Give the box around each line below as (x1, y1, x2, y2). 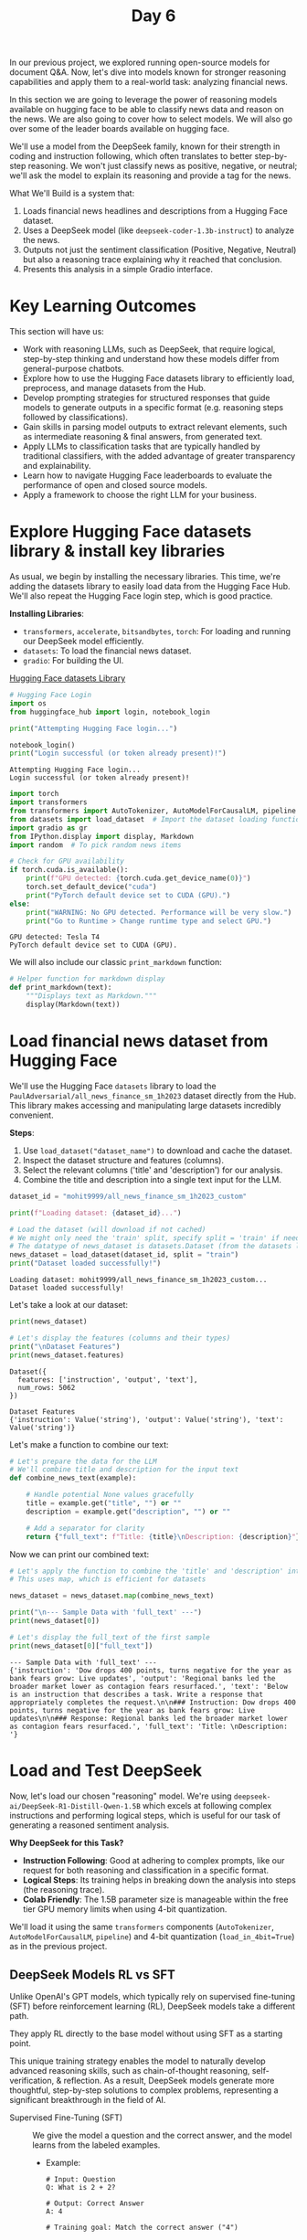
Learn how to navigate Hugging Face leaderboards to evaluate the (22, 470, 272, 481)
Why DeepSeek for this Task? (9, 1837, 124, 1848)
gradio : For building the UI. (22, 655, 124, 666)
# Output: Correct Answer (45, 2199, 144, 2208)
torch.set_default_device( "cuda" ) (26, 883, 157, 892)
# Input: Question (45, 2175, 116, 2184)
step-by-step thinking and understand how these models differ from (22, 354, 280, 365)
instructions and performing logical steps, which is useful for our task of (9, 1810, 281, 1821)
